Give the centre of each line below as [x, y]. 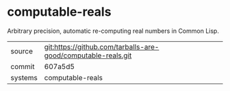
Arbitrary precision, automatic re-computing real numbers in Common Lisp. [113, 31]
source [22, 51]
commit [23, 66]
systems [24, 77]
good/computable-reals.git [88, 55]
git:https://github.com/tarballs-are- [102, 47]
